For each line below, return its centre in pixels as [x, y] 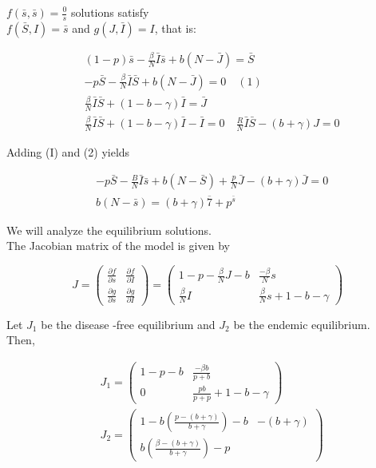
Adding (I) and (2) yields [68, 151]
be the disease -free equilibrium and [128, 324]
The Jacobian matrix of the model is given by [118, 246]
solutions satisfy [110, 12]
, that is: [175, 28]
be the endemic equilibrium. [302, 324]
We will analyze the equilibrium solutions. [109, 230]
